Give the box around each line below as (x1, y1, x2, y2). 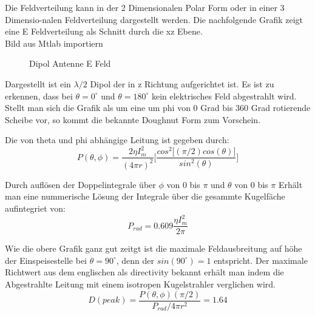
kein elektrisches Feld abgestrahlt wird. (151, 89, 297, 102)
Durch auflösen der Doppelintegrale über (5, 178, 156, 190)
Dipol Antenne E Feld (29, 57, 111, 70)
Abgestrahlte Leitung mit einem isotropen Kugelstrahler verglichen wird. (5, 277, 276, 290)
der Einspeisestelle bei (5, 254, 87, 266)
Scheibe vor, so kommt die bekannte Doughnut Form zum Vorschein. (5, 113, 261, 126)
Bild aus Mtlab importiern (5, 36, 103, 49)
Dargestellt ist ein (5, 77, 71, 90)
